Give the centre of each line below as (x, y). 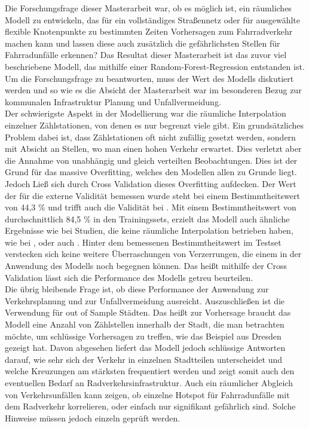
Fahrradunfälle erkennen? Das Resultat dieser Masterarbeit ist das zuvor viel (146, 55)
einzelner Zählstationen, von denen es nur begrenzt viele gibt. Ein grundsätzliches (154, 125)
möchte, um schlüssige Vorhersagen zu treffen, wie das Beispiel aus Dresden (143, 336)
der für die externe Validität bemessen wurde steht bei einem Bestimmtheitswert (152, 195)
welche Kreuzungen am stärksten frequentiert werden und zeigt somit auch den (150, 371)
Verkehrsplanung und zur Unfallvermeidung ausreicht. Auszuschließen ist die (145, 300)
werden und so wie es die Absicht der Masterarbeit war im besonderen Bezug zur (153, 90)
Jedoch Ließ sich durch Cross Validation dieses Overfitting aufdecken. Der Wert (151, 183)
